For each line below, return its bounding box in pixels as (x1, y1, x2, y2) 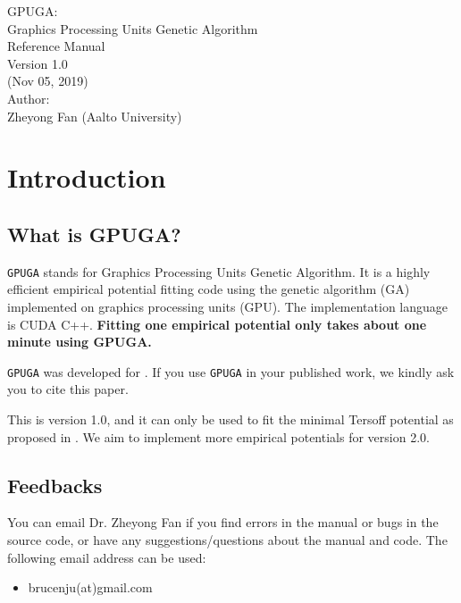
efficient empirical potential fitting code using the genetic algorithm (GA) (7, 280, 410, 298)
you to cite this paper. (7, 380, 129, 398)
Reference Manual (7, 37, 105, 55)
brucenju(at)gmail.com (28, 578, 153, 597)
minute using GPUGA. (7, 332, 152, 351)
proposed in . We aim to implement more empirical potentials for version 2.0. (7, 427, 430, 446)
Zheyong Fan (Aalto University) (7, 106, 182, 125)
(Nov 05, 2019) (7, 71, 88, 90)
